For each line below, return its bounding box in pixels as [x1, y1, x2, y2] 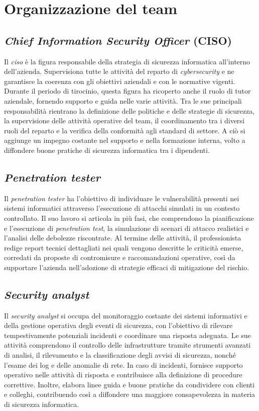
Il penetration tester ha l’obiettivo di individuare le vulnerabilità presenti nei [4, 193, 239, 203]
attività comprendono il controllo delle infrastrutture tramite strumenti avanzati [4, 340, 251, 350]
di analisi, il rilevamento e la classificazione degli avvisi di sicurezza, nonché [4, 350, 236, 360]
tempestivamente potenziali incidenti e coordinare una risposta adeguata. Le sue [4, 330, 251, 340]
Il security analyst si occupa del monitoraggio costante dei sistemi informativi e [4, 310, 247, 320]
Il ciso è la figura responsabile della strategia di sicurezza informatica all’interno [4, 56, 250, 66]
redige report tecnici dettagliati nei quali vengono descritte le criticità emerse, [4, 242, 243, 253]
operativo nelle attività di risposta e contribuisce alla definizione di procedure [4, 369, 242, 380]
